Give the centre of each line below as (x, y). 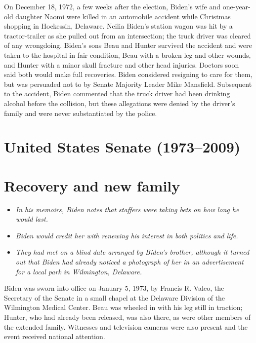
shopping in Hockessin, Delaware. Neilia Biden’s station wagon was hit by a (118, 26)
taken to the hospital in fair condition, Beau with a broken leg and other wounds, (128, 55)
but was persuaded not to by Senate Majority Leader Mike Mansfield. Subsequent (128, 84)
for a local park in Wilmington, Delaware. (79, 271)
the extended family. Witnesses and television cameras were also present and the (126, 326)
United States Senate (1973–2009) (122, 147)
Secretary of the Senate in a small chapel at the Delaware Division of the (115, 297)
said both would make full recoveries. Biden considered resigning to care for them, (128, 74)
